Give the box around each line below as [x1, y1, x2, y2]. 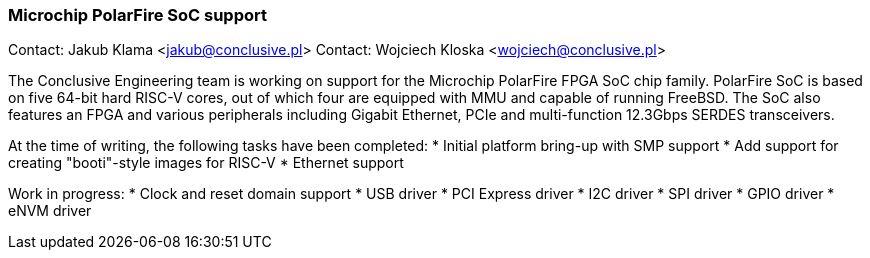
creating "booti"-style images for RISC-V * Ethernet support [8, 154, 404, 172]
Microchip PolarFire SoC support [8, 5, 267, 25]
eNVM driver [8, 202, 92, 220]
